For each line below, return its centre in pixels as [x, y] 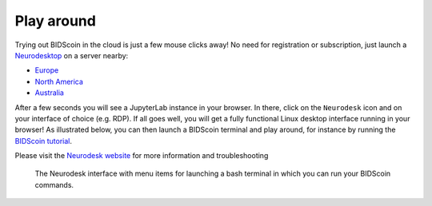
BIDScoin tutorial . [43, 141]
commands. [54, 184]
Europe [47, 70]
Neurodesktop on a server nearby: [72, 55]
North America [59, 81]
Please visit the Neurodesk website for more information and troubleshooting [142, 156]
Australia [49, 93]
